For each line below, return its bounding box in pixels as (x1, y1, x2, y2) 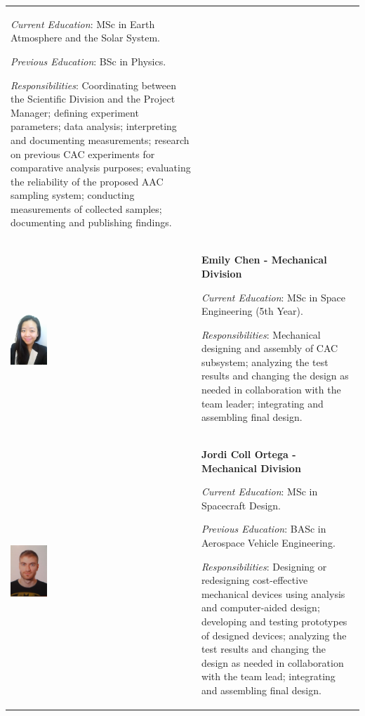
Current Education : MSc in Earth (11, 16, 155, 31)
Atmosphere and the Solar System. (11, 30, 160, 45)
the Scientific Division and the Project (11, 91, 175, 106)
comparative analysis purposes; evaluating (11, 160, 191, 175)
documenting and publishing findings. (11, 215, 172, 230)
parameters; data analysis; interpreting (11, 119, 177, 134)
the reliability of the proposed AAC (11, 174, 164, 188)
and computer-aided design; (201, 600, 320, 615)
